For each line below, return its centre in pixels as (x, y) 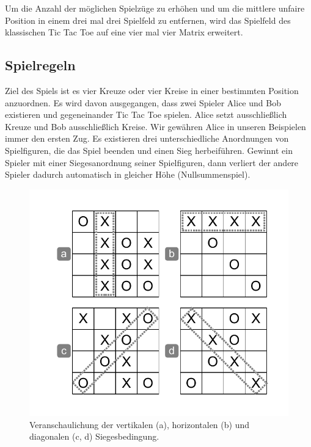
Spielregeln (40, 65)
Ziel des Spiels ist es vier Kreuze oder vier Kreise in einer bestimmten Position (152, 90)
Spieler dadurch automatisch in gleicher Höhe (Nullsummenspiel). (128, 174)
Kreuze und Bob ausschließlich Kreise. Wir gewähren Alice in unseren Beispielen (155, 126)
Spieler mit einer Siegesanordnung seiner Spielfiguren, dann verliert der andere (152, 162)
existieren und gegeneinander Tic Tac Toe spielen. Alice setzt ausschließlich (146, 114)
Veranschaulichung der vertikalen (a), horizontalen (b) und (140, 424)
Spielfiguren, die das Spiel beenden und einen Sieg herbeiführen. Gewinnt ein (149, 150)
